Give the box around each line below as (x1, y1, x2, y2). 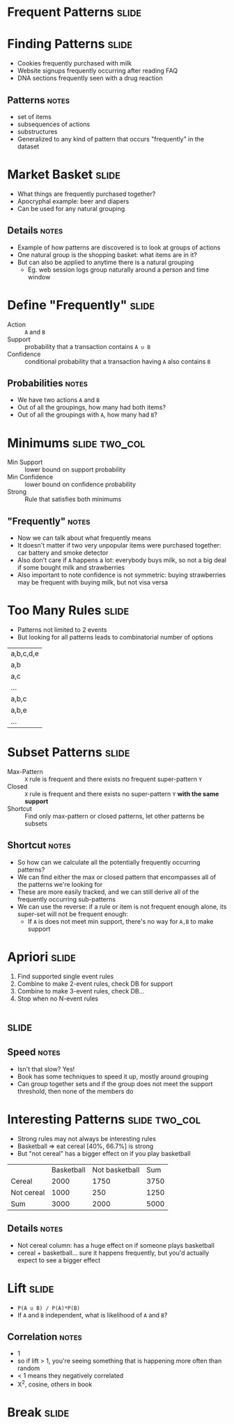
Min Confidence (7, 473, 54, 481)
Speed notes (7, 1046, 61, 1058)
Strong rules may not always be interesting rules (17, 1134, 157, 1143)
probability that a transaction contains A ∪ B (24, 342, 151, 350)
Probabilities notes (7, 378, 88, 389)
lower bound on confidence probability (24, 480, 136, 488)
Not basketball (92, 1165, 140, 1175)
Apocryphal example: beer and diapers (17, 196, 130, 206)
